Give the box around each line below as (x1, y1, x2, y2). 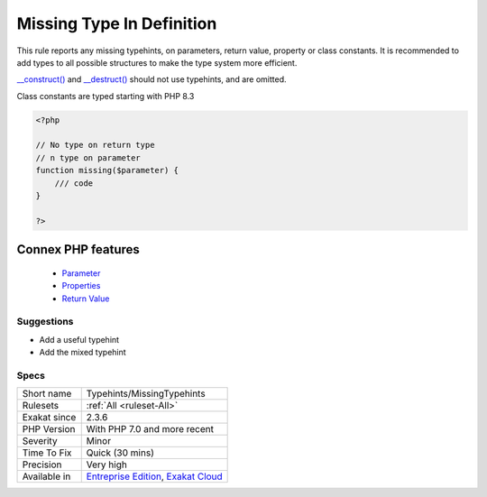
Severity (22, 435, 58, 447)
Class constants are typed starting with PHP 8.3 (16, 90, 195, 101)
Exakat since (22, 411, 77, 424)
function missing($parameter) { (35, 165, 179, 176)
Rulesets (22, 400, 59, 412)
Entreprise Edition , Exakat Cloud (86, 470, 223, 483)
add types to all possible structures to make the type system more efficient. (16, 57, 298, 68)
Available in (22, 470, 71, 483)
